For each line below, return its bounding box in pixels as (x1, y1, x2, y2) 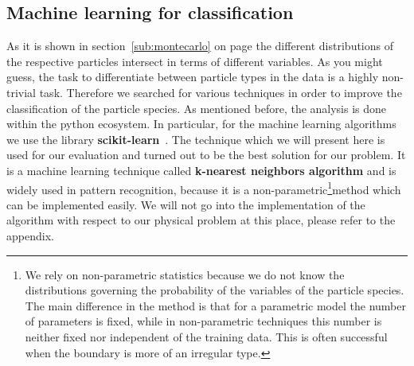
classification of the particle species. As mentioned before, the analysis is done (6, 99, 387, 116)
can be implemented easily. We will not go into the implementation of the (6, 196, 365, 212)
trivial (6, 84, 37, 100)
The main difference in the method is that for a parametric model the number (25, 297, 406, 313)
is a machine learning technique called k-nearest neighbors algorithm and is (6, 162, 396, 178)
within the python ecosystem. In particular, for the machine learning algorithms (6, 115, 396, 132)
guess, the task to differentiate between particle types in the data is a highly (6, 68, 379, 85)
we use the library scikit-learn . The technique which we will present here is (6, 130, 385, 147)
